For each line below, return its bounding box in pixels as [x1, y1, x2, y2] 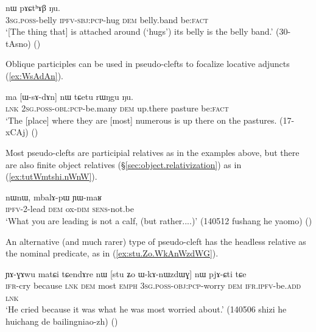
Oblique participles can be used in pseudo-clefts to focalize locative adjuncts [5, 57, 290, 70]
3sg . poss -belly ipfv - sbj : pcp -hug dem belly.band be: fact [5, 13, 209, 26]
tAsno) [5, 37, 31, 49]
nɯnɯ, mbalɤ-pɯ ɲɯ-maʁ [5, 190, 102, 203]
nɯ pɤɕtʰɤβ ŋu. [5, 1, 60, 13]
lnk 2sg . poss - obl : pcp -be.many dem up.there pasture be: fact [5, 102, 229, 115]
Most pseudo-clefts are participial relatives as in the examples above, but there [5, 146, 300, 158]
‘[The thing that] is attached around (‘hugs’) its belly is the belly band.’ [5, 25, 273, 38]
